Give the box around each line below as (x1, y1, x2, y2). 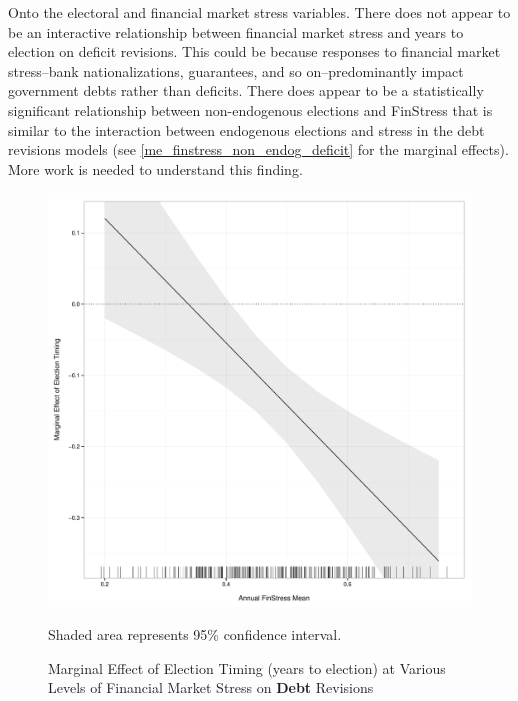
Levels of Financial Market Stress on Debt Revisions (48, 677, 374, 698)
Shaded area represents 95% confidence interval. (48, 624, 342, 645)
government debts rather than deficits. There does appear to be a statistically (8, 80, 484, 101)
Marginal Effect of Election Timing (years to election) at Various (48, 657, 446, 678)
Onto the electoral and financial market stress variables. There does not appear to (8, 2, 511, 22)
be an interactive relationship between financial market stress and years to (8, 21, 464, 42)
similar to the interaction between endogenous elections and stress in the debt (8, 119, 485, 140)
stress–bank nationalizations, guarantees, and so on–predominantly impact (8, 60, 464, 81)
